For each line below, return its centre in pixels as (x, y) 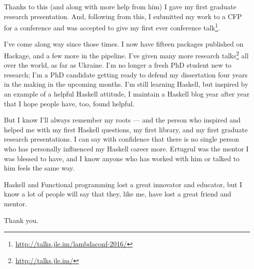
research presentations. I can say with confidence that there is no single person (122, 139)
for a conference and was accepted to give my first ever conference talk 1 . (112, 27)
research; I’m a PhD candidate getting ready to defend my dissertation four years (126, 74)
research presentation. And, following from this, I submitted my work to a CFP (123, 16)
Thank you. (21, 220)
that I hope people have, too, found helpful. (69, 103)
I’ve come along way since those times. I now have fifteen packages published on (124, 44)
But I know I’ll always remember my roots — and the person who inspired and (122, 120)
